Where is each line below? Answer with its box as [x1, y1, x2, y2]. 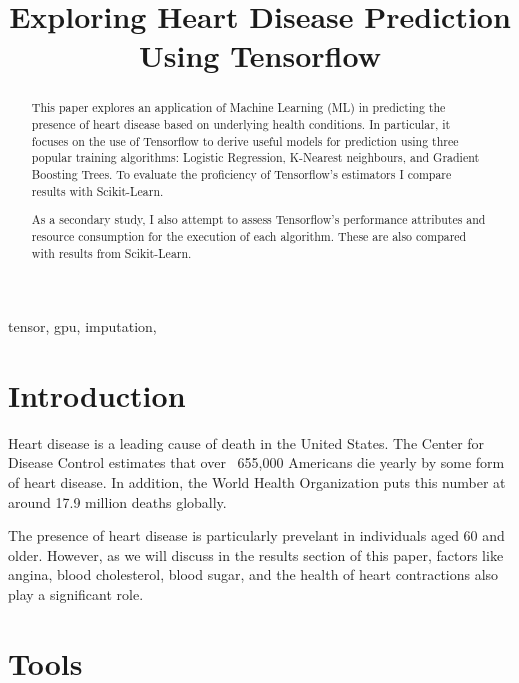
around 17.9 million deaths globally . [8, 491, 227, 512]
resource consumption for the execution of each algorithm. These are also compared [31, 227, 467, 244]
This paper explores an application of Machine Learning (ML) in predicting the [31, 99, 446, 116]
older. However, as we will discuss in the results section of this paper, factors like [8, 544, 504, 565]
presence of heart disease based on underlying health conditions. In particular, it [31, 116, 451, 133]
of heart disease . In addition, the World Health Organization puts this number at [8, 472, 506, 493]
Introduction [8, 374, 186, 415]
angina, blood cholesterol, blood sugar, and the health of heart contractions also [8, 564, 499, 585]
